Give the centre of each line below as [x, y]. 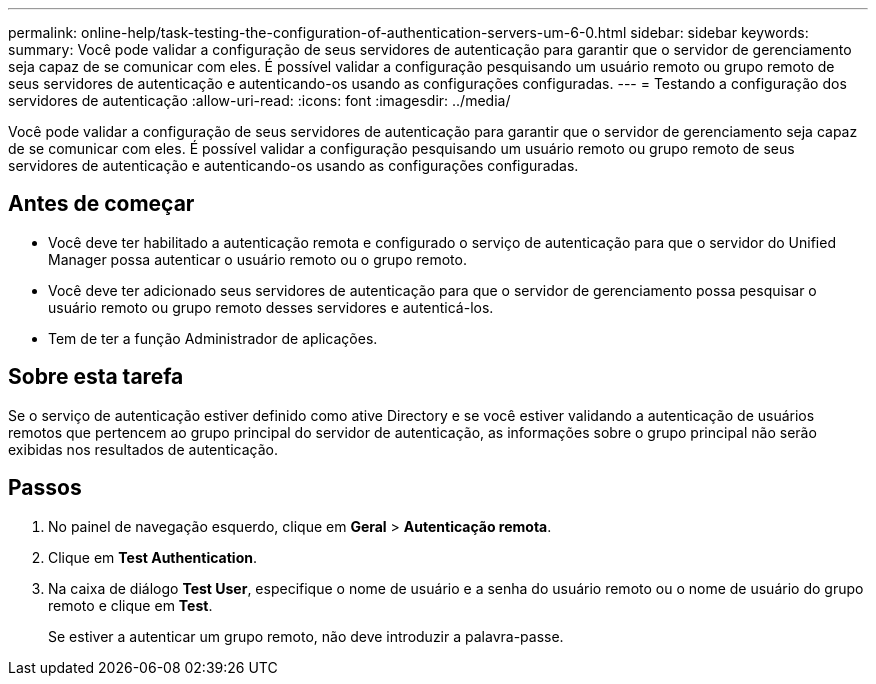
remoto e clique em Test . [130, 605]
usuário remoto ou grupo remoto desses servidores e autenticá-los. [271, 307]
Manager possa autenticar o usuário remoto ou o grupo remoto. [257, 259]
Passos [45, 488]
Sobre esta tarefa [96, 377]
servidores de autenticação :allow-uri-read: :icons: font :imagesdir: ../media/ [259, 100]
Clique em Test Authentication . [152, 557]
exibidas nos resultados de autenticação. [143, 449]
